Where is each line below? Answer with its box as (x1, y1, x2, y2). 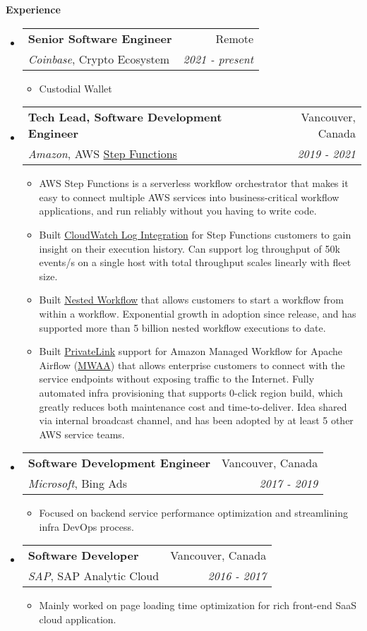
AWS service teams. (39, 426, 125, 441)
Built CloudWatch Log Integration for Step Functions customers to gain (39, 227, 351, 241)
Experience (6, 2, 61, 16)
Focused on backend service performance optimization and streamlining (39, 505, 348, 520)
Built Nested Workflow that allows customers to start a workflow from (39, 292, 344, 307)
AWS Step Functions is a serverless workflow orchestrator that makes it (39, 176, 349, 191)
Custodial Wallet (39, 80, 112, 95)
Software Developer (28, 547, 139, 564)
